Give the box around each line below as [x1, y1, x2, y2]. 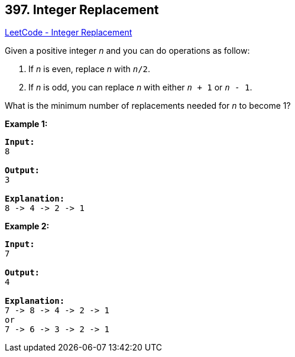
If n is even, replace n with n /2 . [28, 64, 151, 74]
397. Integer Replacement [5, 2, 159, 17]
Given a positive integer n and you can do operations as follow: [5, 46, 250, 56]
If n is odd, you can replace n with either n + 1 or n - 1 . [28, 82, 252, 93]
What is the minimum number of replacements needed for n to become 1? [5, 100, 291, 111]
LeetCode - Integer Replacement [5, 27, 132, 38]
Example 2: [5, 221, 50, 232]
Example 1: [5, 119, 48, 129]
